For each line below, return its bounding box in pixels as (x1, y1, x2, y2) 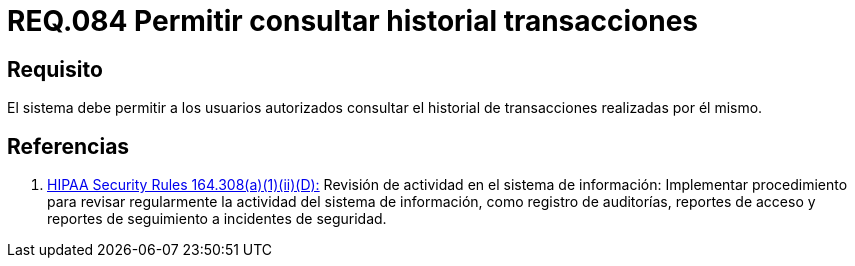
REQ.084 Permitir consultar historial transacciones (7, 4, 699, 38)
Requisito (7, 56, 103, 82)
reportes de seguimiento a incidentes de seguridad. (47, 210, 387, 228)
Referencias (7, 133, 130, 159)
